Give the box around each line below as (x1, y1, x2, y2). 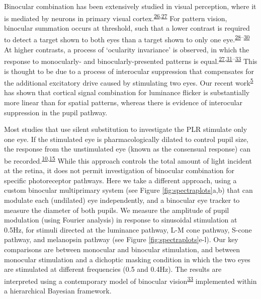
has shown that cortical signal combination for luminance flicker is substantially (4, 87, 250, 98)
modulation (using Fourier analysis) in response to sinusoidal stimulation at (4, 214, 237, 225)
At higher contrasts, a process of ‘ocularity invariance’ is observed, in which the (4, 44, 249, 54)
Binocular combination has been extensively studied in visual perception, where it (4, 1, 256, 11)
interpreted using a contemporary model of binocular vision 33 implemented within (4, 274, 257, 286)
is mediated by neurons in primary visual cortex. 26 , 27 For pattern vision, (4, 11, 227, 23)
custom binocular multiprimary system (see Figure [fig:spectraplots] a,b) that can (4, 185, 253, 195)
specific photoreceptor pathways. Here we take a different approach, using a (4, 175, 237, 185)
